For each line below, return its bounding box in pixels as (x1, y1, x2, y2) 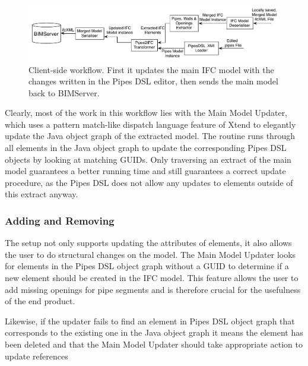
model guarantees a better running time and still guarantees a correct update (5, 165, 286, 177)
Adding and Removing (5, 213, 115, 228)
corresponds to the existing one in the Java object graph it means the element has (5, 326, 303, 339)
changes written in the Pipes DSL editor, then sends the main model (28, 75, 278, 87)
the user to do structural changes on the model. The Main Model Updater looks (5, 248, 296, 260)
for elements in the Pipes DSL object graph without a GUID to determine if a (5, 260, 289, 272)
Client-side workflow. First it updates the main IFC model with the (28, 63, 274, 75)
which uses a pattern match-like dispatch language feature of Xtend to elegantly (5, 118, 296, 130)
